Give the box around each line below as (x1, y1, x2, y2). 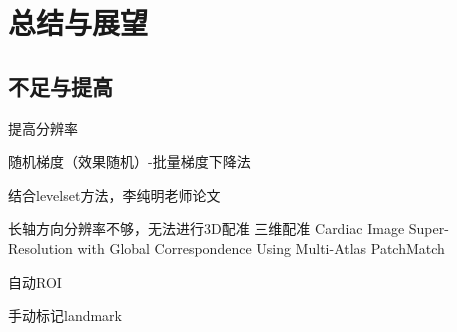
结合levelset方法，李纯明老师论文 (8, 184, 221, 205)
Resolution (8, 237, 73, 258)
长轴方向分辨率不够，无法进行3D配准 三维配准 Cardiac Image (8, 218, 405, 239)
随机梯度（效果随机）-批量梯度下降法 (8, 151, 251, 172)
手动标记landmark (8, 305, 123, 326)
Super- (408, 218, 449, 239)
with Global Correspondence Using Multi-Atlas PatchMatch (77, 237, 445, 258)
